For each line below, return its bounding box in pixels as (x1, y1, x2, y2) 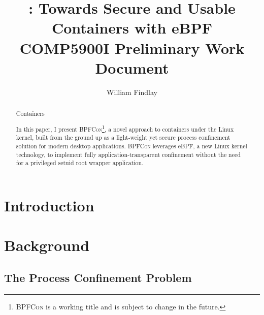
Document (95, 57, 169, 78)
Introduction (4, 195, 94, 215)
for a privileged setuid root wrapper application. (16, 159, 144, 167)
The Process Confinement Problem (4, 269, 192, 285)
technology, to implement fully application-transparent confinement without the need (16, 150, 241, 159)
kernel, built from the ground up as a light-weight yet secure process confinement (16, 133, 230, 142)
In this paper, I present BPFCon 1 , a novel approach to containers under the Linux (16, 123, 234, 133)
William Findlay (107, 86, 157, 97)
